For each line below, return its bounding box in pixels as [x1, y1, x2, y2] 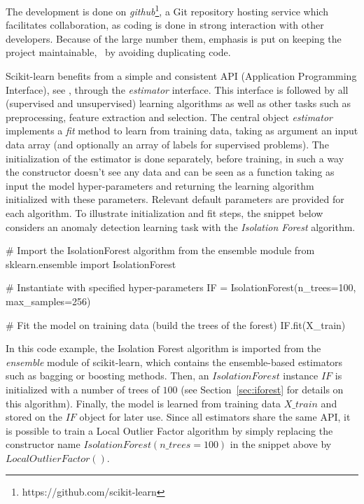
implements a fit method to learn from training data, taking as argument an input [6, 123, 358, 138]
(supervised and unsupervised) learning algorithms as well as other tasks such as [6, 96, 351, 111]
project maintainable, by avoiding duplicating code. [6, 45, 231, 59]
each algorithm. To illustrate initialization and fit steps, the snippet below [6, 205, 323, 220]
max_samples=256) [6, 293, 91, 308]
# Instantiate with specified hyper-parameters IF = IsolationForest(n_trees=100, [6, 280, 356, 295]
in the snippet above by [230, 437, 332, 451]
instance [283, 368, 318, 383]
